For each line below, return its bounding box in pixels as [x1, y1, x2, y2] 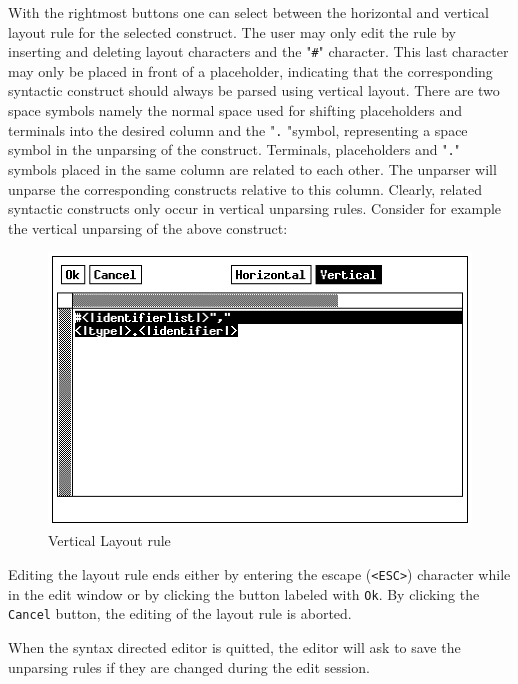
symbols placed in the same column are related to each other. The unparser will [8, 158, 497, 179]
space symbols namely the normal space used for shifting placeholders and [8, 100, 463, 121]
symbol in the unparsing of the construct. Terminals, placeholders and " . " [8, 139, 460, 160]
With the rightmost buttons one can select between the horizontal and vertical [8, 2, 489, 22]
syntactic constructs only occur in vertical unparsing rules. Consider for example [8, 198, 502, 219]
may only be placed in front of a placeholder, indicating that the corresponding [8, 60, 493, 81]
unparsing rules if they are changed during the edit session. [8, 656, 370, 677]
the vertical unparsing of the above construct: [8, 217, 288, 238]
